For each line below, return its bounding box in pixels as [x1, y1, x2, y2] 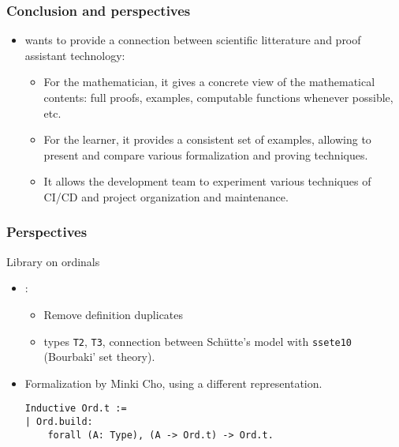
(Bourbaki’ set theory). [43, 348, 155, 365]
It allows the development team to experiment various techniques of [43, 173, 371, 190]
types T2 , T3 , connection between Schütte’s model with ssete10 [43, 332, 352, 349]
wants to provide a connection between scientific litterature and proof [24, 32, 361, 48]
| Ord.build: [24, 416, 93, 428]
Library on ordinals [6, 253, 100, 269]
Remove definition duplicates [43, 306, 184, 322]
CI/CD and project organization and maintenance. [43, 188, 289, 205]
